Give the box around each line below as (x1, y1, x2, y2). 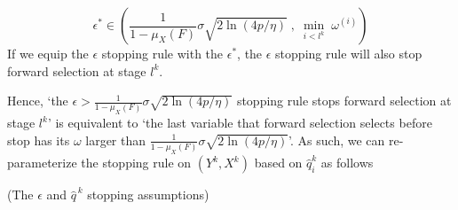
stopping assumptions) (87, 185, 209, 204)
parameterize (7, 153, 77, 172)
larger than (85, 130, 146, 149)
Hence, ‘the (7, 91, 68, 110)
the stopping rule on (81, 153, 192, 172)
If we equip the (7, 44, 89, 62)
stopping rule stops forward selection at (236, 91, 452, 110)
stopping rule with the (101, 44, 224, 62)
